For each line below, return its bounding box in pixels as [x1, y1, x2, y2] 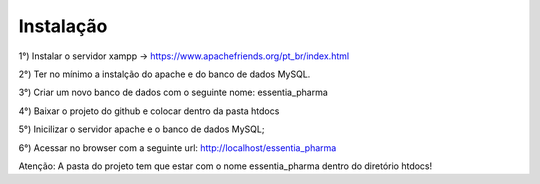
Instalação [18, 15, 108, 37]
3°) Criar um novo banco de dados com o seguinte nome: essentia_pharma [18, 86, 329, 99]
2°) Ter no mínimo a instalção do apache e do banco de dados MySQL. [18, 68, 311, 80]
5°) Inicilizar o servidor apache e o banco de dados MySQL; [18, 123, 265, 135]
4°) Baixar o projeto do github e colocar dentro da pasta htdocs [18, 105, 280, 117]
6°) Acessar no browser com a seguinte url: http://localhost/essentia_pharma [18, 141, 337, 154]
